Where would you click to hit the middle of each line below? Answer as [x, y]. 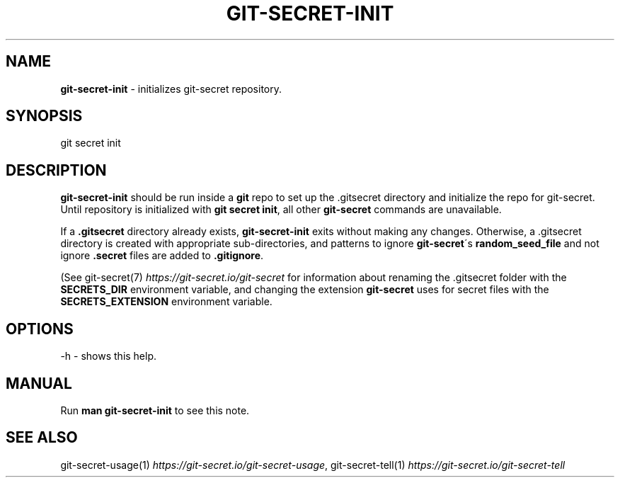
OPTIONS [40, 329]
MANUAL [39, 383]
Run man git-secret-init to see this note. [155, 410]
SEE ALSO [42, 438]
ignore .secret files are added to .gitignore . [162, 256]
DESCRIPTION [56, 170]
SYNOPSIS [44, 116]
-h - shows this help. [109, 356]
